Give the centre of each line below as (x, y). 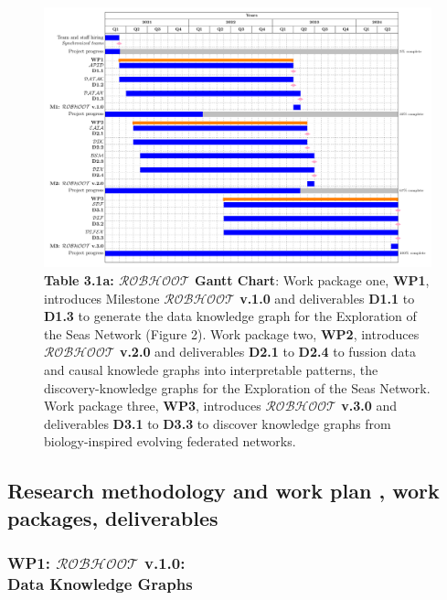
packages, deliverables (113, 517)
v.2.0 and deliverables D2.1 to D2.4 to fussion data (267, 352)
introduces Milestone (102, 298)
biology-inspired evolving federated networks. (170, 441)
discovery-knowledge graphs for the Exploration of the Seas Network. (237, 387)
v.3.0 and (369, 406)
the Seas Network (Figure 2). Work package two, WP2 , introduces (232, 333)
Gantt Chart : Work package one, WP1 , (312, 280)
